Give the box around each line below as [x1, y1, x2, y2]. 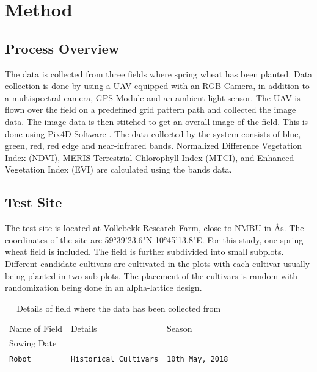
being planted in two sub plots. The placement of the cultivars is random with [5, 269, 298, 282]
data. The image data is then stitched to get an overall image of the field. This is [5, 115, 308, 127]
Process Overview [5, 38, 120, 57]
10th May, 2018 [167, 355, 228, 364]
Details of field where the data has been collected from [16, 301, 221, 314]
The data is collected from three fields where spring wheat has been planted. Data [5, 67, 313, 80]
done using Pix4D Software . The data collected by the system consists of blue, [5, 127, 301, 140]
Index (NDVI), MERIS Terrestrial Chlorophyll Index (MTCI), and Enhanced [5, 151, 294, 163]
